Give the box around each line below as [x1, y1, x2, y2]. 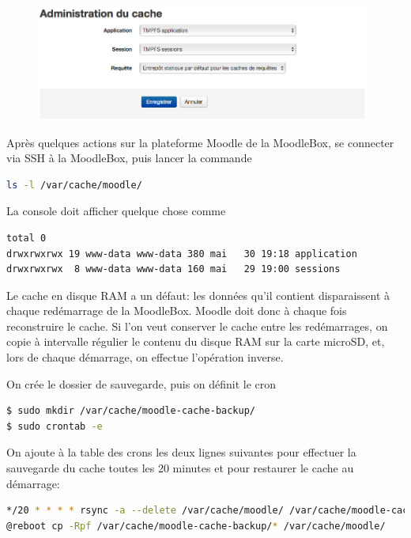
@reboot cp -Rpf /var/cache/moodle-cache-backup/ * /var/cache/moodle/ [6, 520, 386, 532]
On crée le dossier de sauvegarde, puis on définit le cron [6, 375, 277, 392]
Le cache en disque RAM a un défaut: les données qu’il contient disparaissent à [6, 286, 390, 303]
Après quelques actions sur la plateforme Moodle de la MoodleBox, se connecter [6, 134, 394, 150]
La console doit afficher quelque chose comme [6, 203, 226, 219]
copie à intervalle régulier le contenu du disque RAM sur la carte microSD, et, [6, 333, 385, 350]
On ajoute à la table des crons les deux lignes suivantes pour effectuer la [6, 444, 356, 460]
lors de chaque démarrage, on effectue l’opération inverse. [6, 349, 284, 366]
